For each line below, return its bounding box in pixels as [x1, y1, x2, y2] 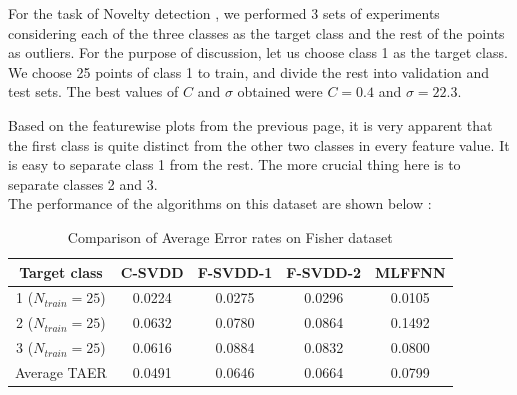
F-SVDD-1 [197, 261, 273, 282]
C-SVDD [120, 261, 184, 282]
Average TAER [15, 361, 107, 382]
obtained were [237, 81, 323, 102]
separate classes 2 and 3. [8, 173, 158, 194]
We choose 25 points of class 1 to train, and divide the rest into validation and [8, 61, 490, 82]
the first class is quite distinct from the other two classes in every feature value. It [8, 134, 510, 155]
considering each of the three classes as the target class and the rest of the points [8, 22, 505, 43]
